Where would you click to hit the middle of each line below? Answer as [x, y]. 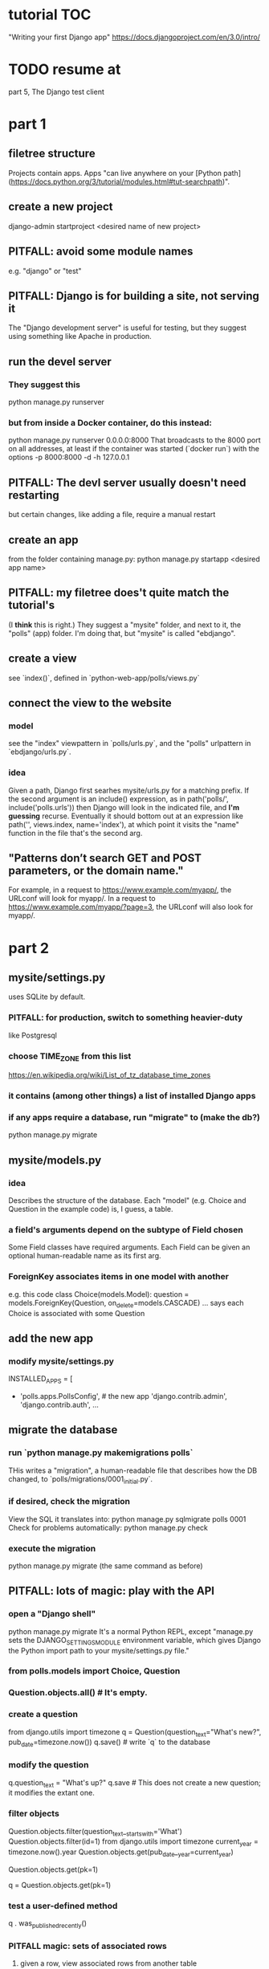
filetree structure [52, 154]
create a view [43, 659]
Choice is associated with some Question [77, 1313]
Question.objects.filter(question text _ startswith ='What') [95, 1832]
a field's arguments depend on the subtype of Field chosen [126, 1230]
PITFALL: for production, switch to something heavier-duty [126, 1017]
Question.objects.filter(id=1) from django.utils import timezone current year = [133, 1843]
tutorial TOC [50, 15]
